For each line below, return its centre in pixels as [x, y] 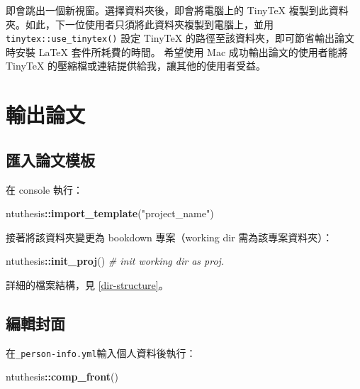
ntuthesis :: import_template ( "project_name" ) [110, 213]
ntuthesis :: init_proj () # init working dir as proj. [115, 261]
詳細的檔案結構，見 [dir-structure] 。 [87, 284]
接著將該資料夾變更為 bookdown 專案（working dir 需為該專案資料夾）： [169, 237]
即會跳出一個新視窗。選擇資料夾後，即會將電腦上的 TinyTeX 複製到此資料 [177, 10]
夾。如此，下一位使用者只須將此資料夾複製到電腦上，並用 [140, 24]
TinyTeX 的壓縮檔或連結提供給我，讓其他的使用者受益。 [136, 66]
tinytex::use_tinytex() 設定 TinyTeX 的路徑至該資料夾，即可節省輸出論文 [180, 38]
